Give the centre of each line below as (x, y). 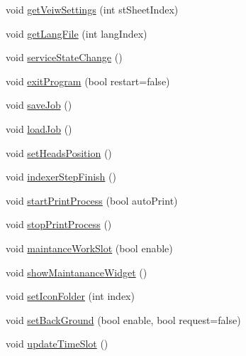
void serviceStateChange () (64, 57)
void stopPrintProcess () (59, 224)
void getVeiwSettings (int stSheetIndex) (92, 9)
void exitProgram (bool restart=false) (88, 81)
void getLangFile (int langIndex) (77, 33)
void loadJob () (39, 128)
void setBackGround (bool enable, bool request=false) (123, 319)
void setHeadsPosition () (59, 152)
